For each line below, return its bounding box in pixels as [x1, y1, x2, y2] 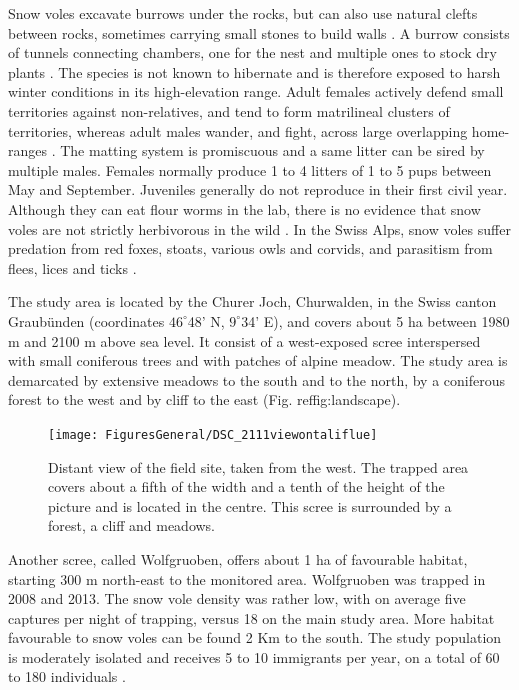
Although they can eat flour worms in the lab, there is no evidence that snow [8, 198, 481, 219]
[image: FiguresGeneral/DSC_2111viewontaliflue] [48, 427, 378, 442]
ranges [8, 140, 48, 161]
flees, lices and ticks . [8, 257, 137, 278]
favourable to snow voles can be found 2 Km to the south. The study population [8, 627, 502, 648]
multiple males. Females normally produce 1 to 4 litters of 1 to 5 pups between [8, 159, 492, 180]
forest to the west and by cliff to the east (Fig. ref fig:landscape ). [8, 389, 401, 410]
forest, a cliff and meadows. [48, 515, 216, 536]
